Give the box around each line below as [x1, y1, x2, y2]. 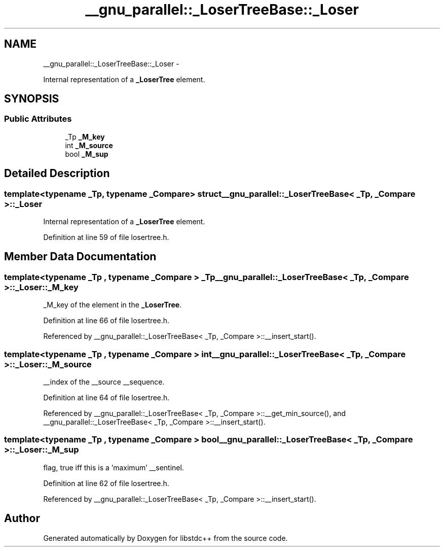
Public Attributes [4, 114, 72, 124]
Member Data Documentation [4, 250, 157, 263]
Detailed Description [4, 167, 110, 180]
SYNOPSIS [4, 92, 59, 106]
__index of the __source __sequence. [43, 377, 165, 386]
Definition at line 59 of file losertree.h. [43, 233, 169, 242]
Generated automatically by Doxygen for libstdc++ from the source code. [43, 533, 288, 542]
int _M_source [65, 141, 113, 150]
